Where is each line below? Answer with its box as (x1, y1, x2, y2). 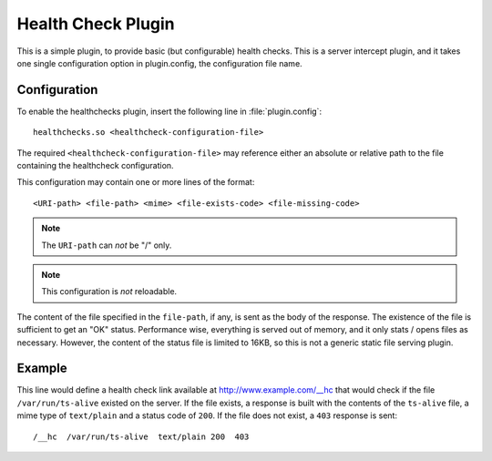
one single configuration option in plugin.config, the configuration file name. (16, 57, 302, 68)
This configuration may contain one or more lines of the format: (16, 177, 255, 188)
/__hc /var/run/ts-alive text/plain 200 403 (33, 431, 250, 442)
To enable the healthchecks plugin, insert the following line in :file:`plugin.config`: (16, 106, 323, 117)
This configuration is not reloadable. (41, 286, 178, 297)
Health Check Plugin (16, 14, 175, 34)
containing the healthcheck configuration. (16, 160, 174, 171)
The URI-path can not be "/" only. (41, 240, 172, 251)
